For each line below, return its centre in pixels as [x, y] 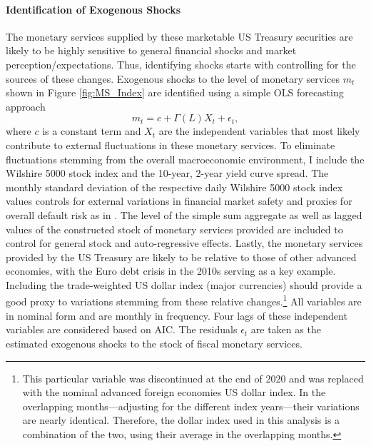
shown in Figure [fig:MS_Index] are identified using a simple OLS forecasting [175, 92]
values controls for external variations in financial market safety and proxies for [179, 201]
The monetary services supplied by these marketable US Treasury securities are [179, 36]
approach [26, 106]
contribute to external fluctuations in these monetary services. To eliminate [171, 145]
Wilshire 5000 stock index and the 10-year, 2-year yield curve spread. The [167, 173]
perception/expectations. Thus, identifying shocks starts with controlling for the [181, 64]
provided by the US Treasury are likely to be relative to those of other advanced [181, 257]
